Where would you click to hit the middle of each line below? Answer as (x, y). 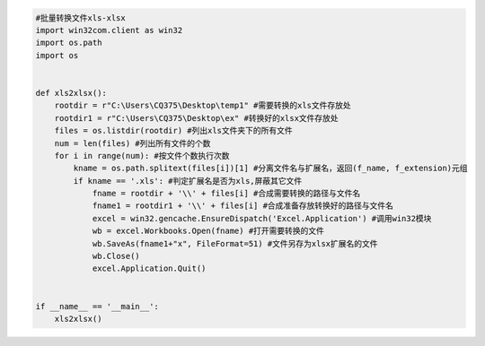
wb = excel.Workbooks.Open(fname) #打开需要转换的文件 (208, 231)
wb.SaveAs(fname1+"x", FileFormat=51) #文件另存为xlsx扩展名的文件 (235, 243)
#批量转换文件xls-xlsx (80, 17)
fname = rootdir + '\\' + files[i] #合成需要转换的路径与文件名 (226, 194)
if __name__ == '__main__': (97, 306)
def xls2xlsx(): (71, 93)
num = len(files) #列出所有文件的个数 (132, 143)
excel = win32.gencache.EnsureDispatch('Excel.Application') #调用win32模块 (262, 218)
